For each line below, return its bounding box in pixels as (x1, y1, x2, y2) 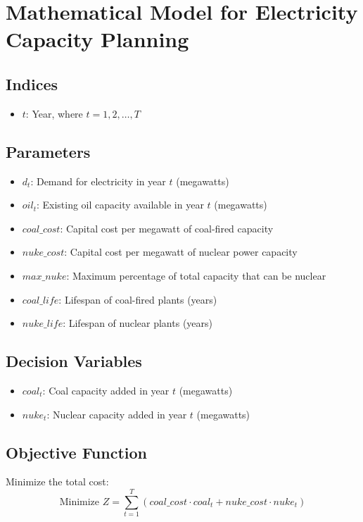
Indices (6, 73, 58, 94)
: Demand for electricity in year (30, 173, 166, 188)
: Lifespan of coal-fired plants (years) (58, 292, 217, 306)
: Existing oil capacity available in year (36, 197, 204, 212)
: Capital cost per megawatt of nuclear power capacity (64, 244, 298, 259)
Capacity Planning (6, 25, 189, 54)
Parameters (6, 140, 91, 162)
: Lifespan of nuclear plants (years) (63, 316, 212, 330)
